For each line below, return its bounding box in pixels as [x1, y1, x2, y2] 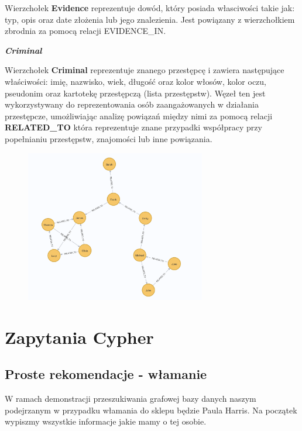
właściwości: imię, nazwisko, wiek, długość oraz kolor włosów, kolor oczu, [5, 75, 266, 87]
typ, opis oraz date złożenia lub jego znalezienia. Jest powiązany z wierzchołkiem [5, 13, 295, 25]
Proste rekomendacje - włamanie [5, 365, 207, 383]
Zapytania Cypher [5, 325, 154, 349]
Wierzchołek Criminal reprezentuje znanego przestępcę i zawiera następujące [5, 64, 284, 76]
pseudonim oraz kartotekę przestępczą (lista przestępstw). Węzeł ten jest [5, 87, 266, 99]
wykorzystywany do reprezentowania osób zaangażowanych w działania [5, 98, 259, 111]
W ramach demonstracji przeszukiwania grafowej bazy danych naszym [5, 392, 256, 405]
